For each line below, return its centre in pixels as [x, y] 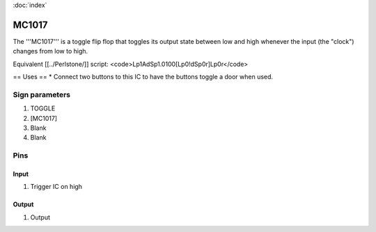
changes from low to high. [50, 51]
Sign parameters [42, 94]
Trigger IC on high [56, 187]
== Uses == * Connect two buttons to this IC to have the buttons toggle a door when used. [143, 77]
